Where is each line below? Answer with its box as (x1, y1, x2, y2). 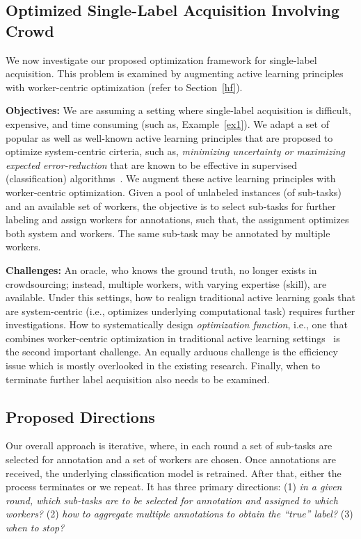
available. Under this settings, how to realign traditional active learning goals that (6, 290, 355, 305)
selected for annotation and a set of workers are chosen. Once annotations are (6, 452, 336, 467)
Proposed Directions (6, 405, 155, 427)
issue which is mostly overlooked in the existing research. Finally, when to (6, 358, 321, 373)
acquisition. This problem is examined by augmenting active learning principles (6, 66, 344, 81)
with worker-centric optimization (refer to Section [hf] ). (6, 79, 243, 94)
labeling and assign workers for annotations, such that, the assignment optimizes (6, 212, 349, 227)
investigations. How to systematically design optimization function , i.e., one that (6, 317, 348, 332)
